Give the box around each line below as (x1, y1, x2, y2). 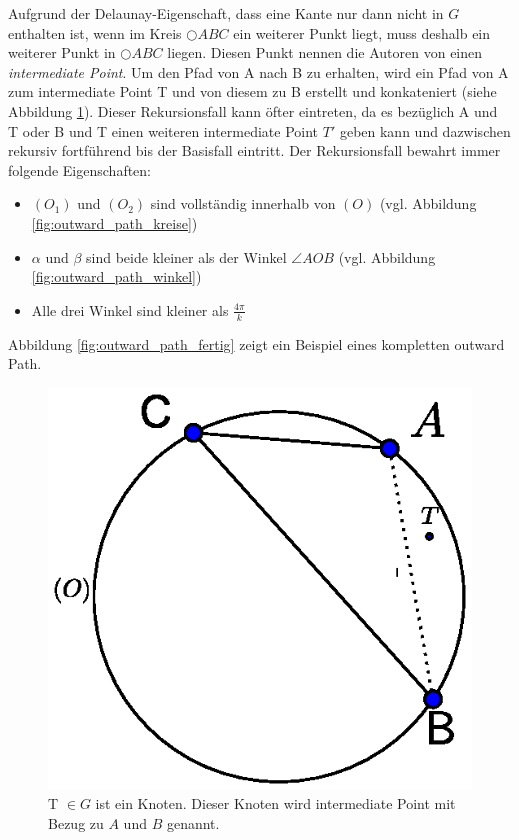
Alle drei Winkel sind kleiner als (31, 299, 229, 320)
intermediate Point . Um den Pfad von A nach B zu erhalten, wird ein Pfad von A (8, 61, 509, 82)
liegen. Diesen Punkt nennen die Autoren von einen (167, 42, 483, 63)
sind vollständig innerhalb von (150, 193, 336, 214)
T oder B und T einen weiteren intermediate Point (8, 120, 319, 141)
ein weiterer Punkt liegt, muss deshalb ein (233, 22, 491, 43)
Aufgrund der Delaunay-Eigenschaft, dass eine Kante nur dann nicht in (8, 3, 444, 23)
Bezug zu (48, 812, 104, 833)
